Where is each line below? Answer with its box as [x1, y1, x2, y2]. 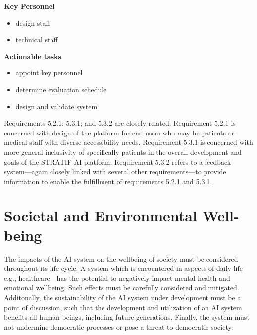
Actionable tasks [4, 51, 61, 61]
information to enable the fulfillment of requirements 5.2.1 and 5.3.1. [4, 176, 212, 186]
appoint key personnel [15, 67, 83, 78]
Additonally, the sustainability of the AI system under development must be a [4, 292, 241, 302]
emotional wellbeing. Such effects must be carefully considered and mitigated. [4, 282, 239, 293]
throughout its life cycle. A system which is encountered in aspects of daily [4, 263, 232, 273]
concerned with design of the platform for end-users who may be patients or [4, 127, 235, 137]
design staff [15, 17, 50, 28]
